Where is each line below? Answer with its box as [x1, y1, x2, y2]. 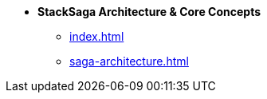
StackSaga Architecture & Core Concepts [37, 5, 261, 18]
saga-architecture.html [69, 54, 189, 68]
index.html [69, 30, 124, 43]
